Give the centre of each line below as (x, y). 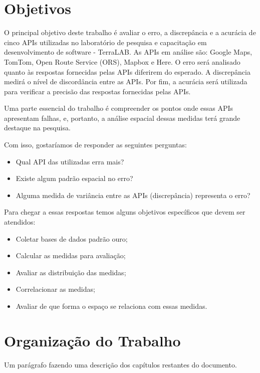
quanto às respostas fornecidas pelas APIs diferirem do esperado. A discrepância (127, 71)
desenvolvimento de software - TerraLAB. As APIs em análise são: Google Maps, (128, 52)
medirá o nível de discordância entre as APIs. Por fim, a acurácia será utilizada (126, 81)
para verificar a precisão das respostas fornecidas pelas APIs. (97, 91)
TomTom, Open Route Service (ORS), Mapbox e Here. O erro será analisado (122, 61)
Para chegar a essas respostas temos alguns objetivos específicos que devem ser (125, 212)
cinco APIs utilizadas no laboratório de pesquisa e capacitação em (105, 42)
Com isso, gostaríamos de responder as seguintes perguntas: (95, 145)
